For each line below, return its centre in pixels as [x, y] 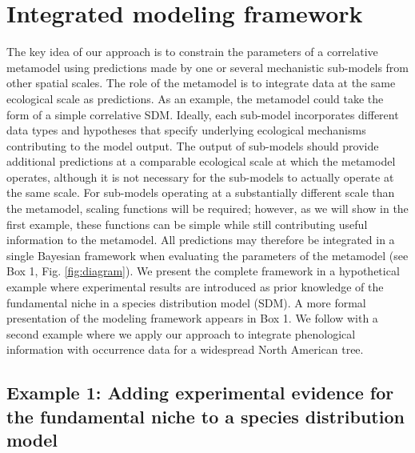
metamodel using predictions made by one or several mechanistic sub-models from [208, 67]
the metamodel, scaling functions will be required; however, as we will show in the [207, 208]
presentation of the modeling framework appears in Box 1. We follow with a [192, 318]
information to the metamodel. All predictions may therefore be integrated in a [201, 240]
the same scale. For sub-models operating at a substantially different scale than [201, 192]
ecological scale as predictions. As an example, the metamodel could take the [195, 98]
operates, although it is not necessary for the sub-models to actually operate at [200, 176]
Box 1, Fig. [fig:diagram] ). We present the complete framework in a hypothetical [203, 271]
